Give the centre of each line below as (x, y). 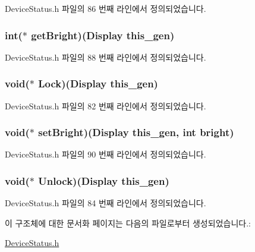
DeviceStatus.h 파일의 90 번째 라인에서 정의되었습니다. (106, 154)
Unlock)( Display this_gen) (104, 180)
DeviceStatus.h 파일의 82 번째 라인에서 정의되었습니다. (106, 105)
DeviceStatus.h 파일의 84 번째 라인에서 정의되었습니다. (106, 203)
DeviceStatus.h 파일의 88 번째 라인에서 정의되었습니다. (106, 57)
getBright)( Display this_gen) (103, 35)
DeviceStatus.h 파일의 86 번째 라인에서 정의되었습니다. (106, 8)
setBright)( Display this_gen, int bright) (136, 132)
